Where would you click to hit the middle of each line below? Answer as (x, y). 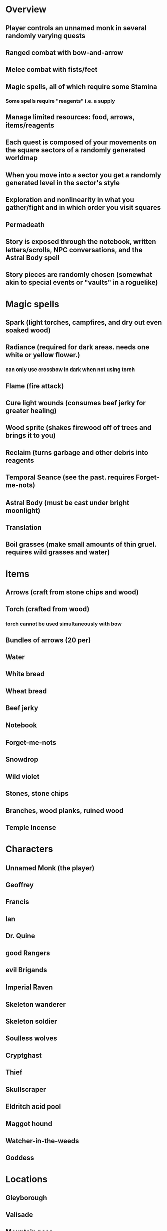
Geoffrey (19, 885)
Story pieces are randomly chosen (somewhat (79, 275)
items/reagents (30, 125)
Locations (26, 1180)
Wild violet (22, 776)
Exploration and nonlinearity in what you (70, 200)
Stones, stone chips (37, 793)
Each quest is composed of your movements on (81, 142)
